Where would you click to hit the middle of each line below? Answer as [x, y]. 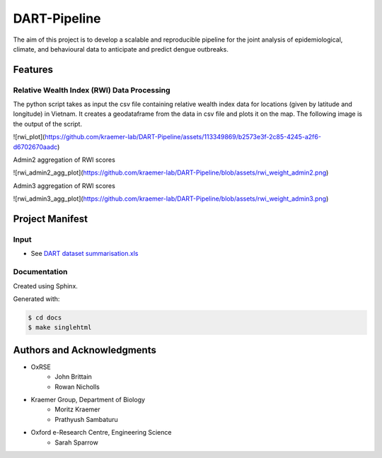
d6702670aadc [35, 147]
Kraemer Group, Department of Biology [88, 399]
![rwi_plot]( [29, 137]
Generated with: [36, 299]
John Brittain [73, 377]
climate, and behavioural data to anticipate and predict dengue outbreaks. [121, 49]
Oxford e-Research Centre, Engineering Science [101, 433]
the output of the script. [48, 124]
